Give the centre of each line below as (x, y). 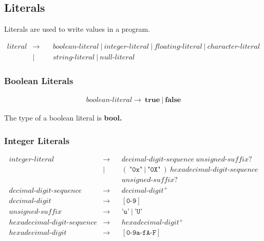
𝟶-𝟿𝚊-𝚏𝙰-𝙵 (141, 233)
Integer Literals (37, 140)
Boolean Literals (39, 80)
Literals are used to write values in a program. (77, 29)
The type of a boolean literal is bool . (63, 118)
